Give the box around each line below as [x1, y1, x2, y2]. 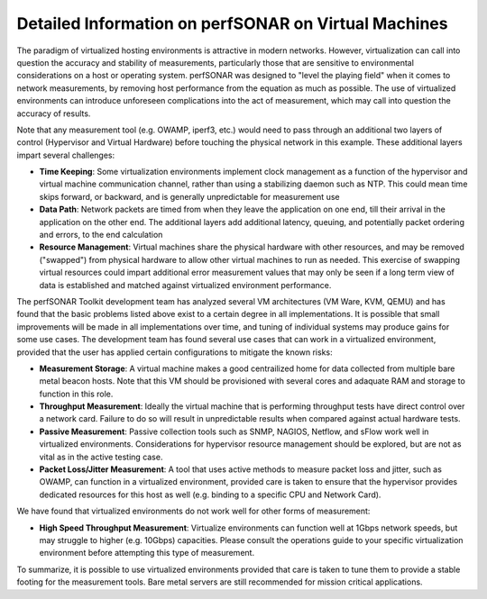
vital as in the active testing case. [39, 451, 163, 462]
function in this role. [39, 388, 114, 399]
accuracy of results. [16, 108, 91, 119]
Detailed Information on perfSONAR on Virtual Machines [16, 14, 448, 33]
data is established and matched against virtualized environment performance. [39, 279, 332, 290]
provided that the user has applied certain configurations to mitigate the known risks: [16, 347, 333, 358]
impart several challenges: [16, 150, 115, 160]
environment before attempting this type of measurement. [39, 548, 255, 558]
